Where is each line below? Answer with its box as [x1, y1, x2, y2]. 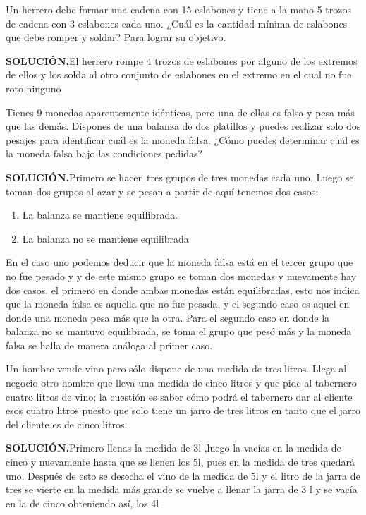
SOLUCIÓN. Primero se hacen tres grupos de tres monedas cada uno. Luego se [6, 169, 354, 184]
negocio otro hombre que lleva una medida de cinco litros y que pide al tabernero [6, 375, 357, 390]
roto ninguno [6, 80, 61, 95]
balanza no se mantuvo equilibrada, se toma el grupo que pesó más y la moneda [6, 324, 352, 339]
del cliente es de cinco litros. [6, 416, 128, 431]
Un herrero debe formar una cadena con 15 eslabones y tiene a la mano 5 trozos [6, 2, 352, 16]
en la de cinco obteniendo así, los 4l [6, 495, 159, 510]
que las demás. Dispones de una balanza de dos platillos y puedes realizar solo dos [6, 119, 361, 133]
